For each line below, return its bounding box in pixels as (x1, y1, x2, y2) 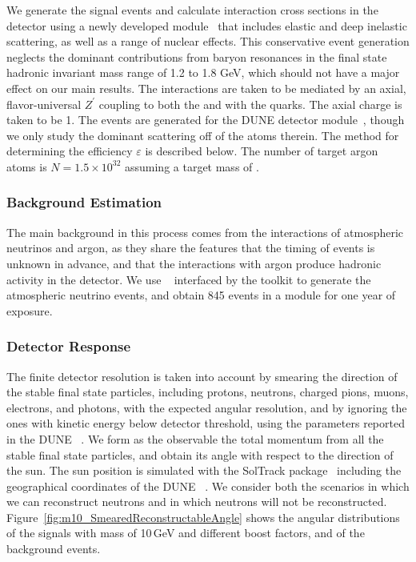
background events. (6, 540, 101, 557)
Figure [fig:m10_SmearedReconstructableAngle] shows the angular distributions (6, 508, 400, 525)
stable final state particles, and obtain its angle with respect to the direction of (6, 446, 394, 463)
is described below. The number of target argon (145, 143, 378, 159)
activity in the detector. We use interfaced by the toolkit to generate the (6, 271, 371, 287)
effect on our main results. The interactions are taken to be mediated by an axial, (6, 79, 406, 96)
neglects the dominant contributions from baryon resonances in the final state (6, 48, 387, 65)
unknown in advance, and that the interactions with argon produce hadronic (6, 255, 382, 271)
